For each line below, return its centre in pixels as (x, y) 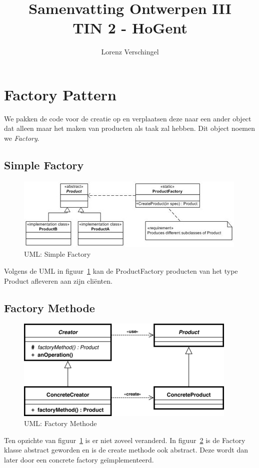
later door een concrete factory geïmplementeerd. (79, 459)
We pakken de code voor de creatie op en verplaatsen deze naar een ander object (128, 118)
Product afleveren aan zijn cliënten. (58, 280)
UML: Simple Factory (57, 254)
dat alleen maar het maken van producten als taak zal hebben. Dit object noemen (130, 128)
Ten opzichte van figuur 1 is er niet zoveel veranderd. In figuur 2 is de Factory (125, 440)
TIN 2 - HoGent (130, 28)
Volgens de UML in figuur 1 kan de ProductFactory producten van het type (121, 271)
